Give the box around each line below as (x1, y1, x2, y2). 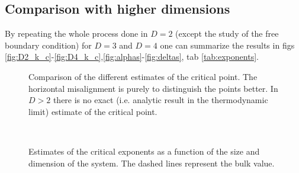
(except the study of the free (175, 27, 279, 40)
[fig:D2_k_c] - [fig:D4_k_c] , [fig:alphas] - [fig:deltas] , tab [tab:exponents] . (5, 50, 259, 63)
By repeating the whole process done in (5, 27, 148, 40)
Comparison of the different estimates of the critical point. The (28, 70, 258, 82)
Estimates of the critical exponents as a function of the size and (28, 145, 260, 157)
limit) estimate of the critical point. (28, 105, 157, 117)
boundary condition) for (5, 39, 92, 51)
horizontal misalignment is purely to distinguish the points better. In (28, 82, 278, 94)
